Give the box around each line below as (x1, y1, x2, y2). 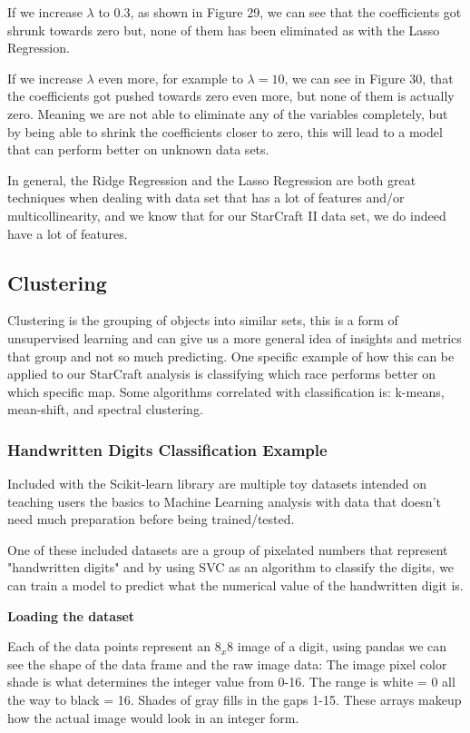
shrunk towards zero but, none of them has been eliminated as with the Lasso (7, 20, 440, 39)
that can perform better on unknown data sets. (7, 140, 269, 159)
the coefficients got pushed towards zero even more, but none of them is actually (7, 86, 455, 105)
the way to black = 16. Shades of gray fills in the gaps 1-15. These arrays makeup (7, 690, 462, 709)
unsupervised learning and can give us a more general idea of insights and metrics (7, 328, 462, 347)
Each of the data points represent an (7, 637, 211, 656)
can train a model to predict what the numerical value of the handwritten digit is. (7, 576, 464, 595)
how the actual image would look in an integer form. (7, 708, 299, 727)
